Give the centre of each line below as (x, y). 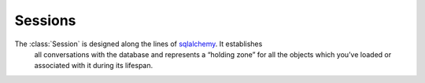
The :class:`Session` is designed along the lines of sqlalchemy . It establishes (139, 44)
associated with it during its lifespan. (94, 66)
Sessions (45, 20)
